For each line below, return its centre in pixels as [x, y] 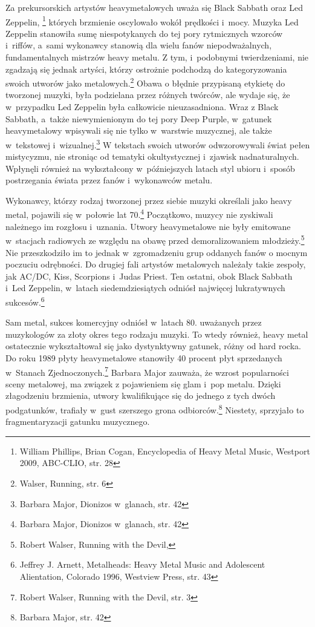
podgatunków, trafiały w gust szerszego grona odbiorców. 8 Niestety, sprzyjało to [155, 409]
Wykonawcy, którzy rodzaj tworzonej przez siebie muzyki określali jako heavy [149, 200]
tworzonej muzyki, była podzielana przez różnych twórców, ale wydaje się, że [148, 95]
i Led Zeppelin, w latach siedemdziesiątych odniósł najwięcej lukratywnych [145, 288]
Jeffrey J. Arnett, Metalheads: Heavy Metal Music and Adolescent [142, 564]
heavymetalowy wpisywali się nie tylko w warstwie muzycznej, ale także [139, 130]
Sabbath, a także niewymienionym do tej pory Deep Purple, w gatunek [139, 118]
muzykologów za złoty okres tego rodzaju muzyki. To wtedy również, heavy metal [157, 334]
